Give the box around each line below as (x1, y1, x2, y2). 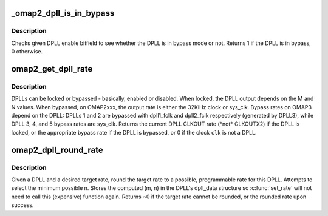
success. (11, 201, 34, 209)
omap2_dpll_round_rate (11, 144, 103, 155)
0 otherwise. (11, 48, 43, 55)
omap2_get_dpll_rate (11, 64, 93, 74)
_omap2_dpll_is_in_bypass (11, 8, 115, 18)
